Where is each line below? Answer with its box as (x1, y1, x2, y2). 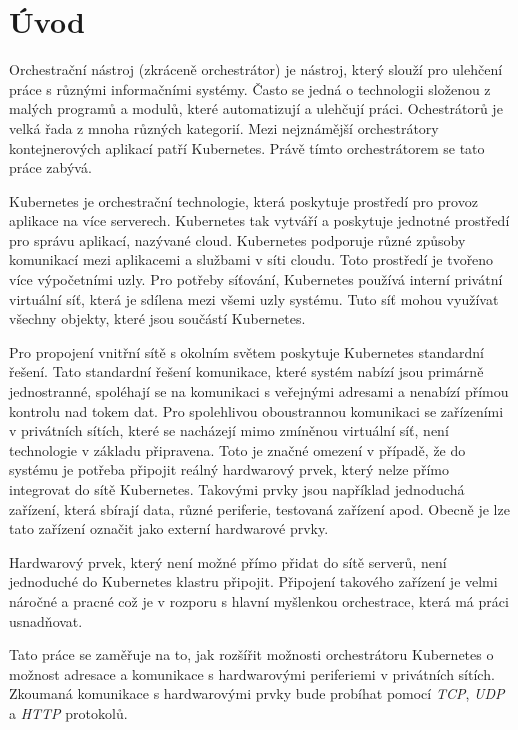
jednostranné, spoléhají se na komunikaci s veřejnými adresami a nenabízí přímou (9, 381, 509, 402)
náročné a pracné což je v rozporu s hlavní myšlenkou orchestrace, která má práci (9, 590, 509, 611)
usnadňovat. (9, 610, 83, 631)
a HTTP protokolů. (9, 702, 128, 723)
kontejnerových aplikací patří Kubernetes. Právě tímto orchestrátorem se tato (9, 137, 485, 158)
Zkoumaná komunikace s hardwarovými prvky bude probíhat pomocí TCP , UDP (9, 683, 505, 704)
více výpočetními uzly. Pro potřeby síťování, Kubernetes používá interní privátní (9, 269, 503, 290)
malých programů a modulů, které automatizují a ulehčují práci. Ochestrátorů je (9, 98, 503, 119)
